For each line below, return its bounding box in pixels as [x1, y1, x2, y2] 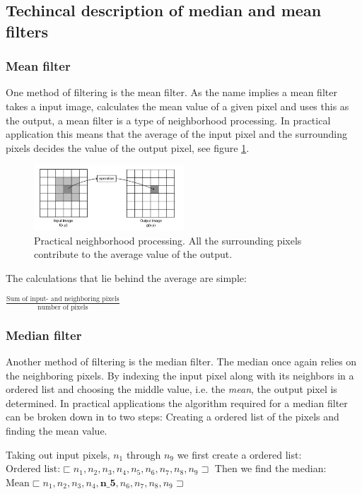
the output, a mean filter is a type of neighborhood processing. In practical [6, 112, 331, 127]
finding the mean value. [6, 423, 107, 438]
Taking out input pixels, [6, 447, 110, 461]
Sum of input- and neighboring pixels [6, 295, 119, 303]
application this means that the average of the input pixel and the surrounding [6, 127, 348, 141]
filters [6, 20, 49, 42]
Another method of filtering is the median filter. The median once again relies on [6, 354, 357, 369]
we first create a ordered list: [177, 447, 302, 461]
